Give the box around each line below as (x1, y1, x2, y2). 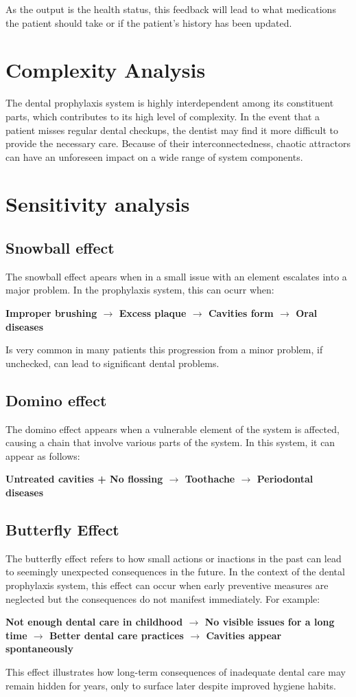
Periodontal (257, 472, 313, 486)
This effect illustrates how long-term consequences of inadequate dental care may (5, 664, 346, 678)
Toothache (185, 472, 235, 486)
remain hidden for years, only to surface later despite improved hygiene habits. (5, 678, 337, 692)
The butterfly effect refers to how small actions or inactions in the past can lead (5, 551, 342, 565)
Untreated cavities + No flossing (5, 472, 163, 486)
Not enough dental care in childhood (5, 615, 183, 629)
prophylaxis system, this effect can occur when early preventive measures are (5, 577, 329, 592)
